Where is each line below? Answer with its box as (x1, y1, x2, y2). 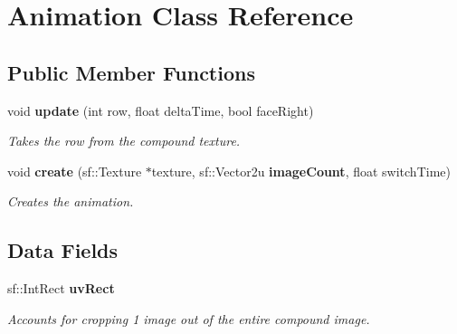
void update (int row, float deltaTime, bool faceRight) (7, 100, 314, 119)
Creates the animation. (7, 192, 134, 211)
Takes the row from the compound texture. (7, 131, 241, 150)
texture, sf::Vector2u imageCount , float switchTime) (151, 161, 451, 180)
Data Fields (7, 236, 119, 264)
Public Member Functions (7, 58, 255, 86)
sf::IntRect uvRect (7, 279, 115, 298)
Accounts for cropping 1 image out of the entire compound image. (7, 309, 370, 328)
